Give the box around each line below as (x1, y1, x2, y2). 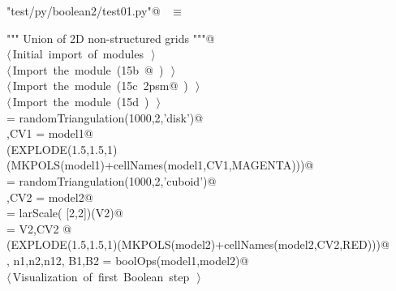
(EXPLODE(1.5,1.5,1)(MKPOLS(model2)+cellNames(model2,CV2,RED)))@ (6, 236, 390, 253)
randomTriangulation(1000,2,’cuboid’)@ (19, 172, 217, 189)
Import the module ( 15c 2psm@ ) (12, 77, 188, 94)
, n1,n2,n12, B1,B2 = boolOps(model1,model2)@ (6, 251, 249, 268)
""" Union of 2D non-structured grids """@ (6, 29, 215, 46)
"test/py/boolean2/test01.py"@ (6, 2, 161, 19)
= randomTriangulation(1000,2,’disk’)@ (6, 109, 204, 126)
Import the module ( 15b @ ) (12, 61, 164, 78)
